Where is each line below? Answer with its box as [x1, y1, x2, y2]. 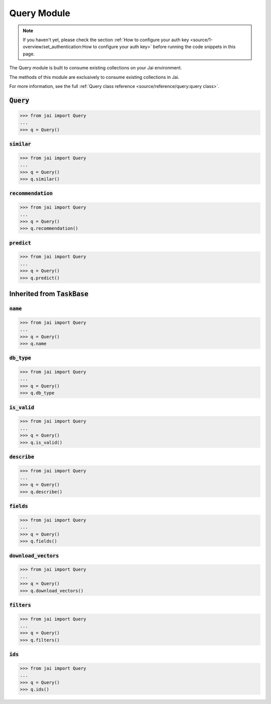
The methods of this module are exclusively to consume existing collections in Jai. [9, 74, 180, 80]
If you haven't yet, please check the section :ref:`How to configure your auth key [23, 37, 189, 43]
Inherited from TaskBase [9, 289, 89, 298]
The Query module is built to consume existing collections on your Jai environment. [9, 65, 182, 71]
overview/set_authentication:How [23, 44, 92, 50]
